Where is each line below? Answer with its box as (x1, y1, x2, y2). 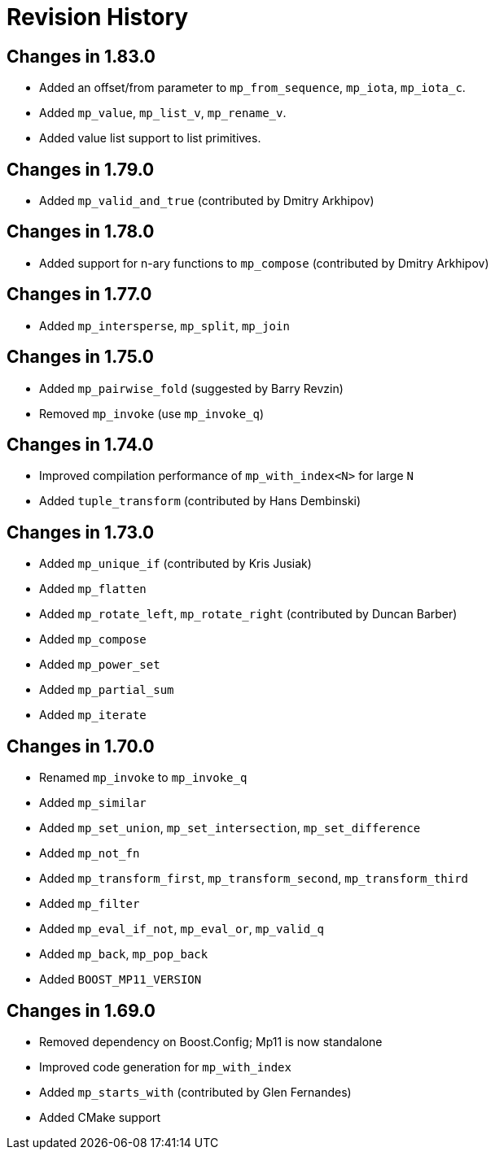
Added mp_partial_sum (39, 683, 174, 697)
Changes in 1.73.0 (7, 521, 155, 543)
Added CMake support (39, 1110, 160, 1124)
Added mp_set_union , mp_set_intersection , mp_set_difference (39, 821, 421, 835)
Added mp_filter (39, 896, 140, 911)
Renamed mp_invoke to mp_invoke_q (39, 770, 247, 785)
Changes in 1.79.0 (7, 159, 155, 180)
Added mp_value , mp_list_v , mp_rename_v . (39, 106, 287, 120)
